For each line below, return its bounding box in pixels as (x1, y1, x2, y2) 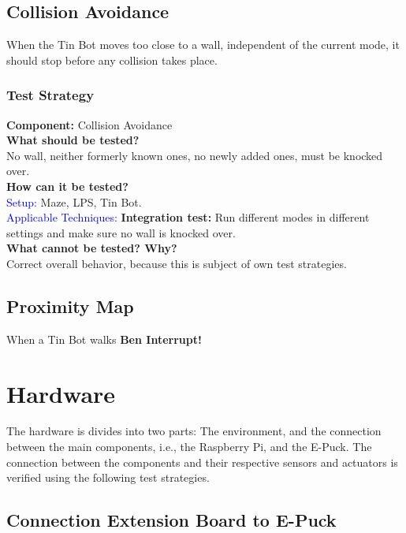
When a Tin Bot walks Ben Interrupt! (6, 330, 202, 347)
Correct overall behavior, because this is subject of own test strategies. (6, 255, 347, 271)
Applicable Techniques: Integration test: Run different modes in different (6, 209, 370, 225)
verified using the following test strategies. (6, 469, 210, 486)
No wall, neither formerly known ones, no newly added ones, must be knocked (6, 147, 383, 163)
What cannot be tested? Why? (6, 240, 177, 256)
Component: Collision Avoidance (6, 116, 173, 132)
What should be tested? (6, 132, 140, 148)
